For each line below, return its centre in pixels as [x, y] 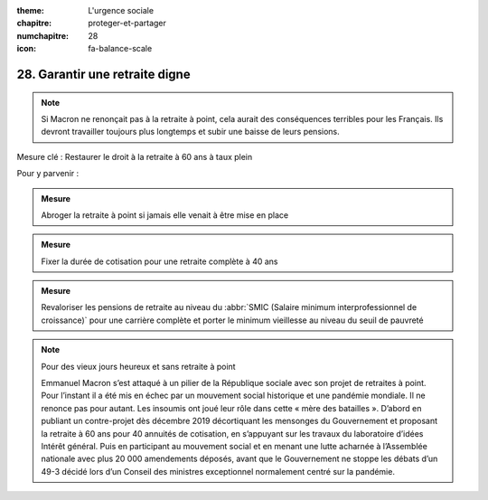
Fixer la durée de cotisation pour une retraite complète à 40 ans [160, 261]
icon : [27, 49]
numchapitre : [43, 35]
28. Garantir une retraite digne [103, 74]
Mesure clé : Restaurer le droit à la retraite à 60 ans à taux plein [135, 156]
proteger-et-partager [127, 24]
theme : [31, 10]
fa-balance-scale [120, 49]
